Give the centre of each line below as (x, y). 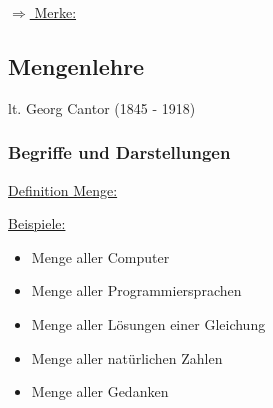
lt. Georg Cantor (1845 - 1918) (102, 107)
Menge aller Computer (100, 256)
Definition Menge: (63, 189)
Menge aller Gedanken (100, 391)
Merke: (55, 12)
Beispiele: (37, 223)
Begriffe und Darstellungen (119, 152)
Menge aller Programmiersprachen (136, 290)
